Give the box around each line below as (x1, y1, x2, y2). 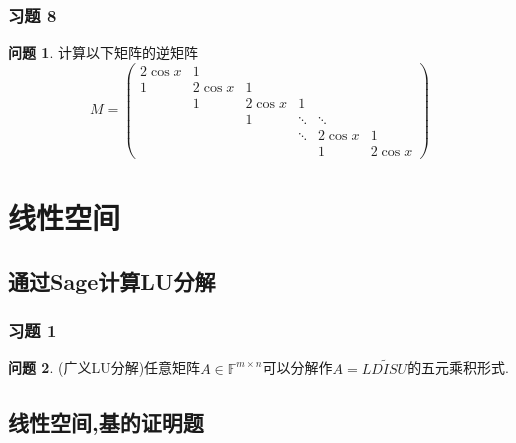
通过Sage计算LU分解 (8, 265, 216, 296)
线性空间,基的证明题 (8, 406, 204, 437)
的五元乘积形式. (407, 357, 510, 378)
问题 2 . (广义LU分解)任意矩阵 (8, 357, 201, 378)
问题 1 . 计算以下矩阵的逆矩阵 (8, 42, 198, 63)
